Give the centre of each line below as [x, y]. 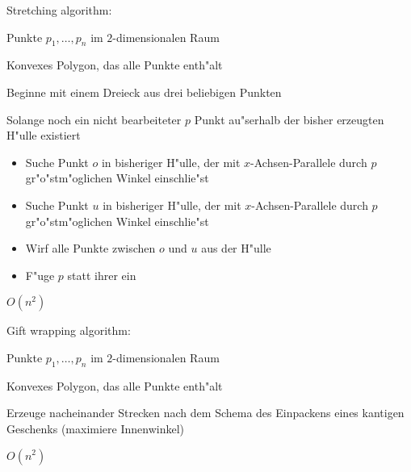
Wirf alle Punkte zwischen [90, 248]
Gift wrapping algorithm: [69, 330]
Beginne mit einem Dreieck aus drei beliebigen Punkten [144, 92]
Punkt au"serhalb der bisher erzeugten [289, 119]
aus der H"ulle [236, 248]
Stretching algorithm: [59, 10]
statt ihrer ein [102, 275]
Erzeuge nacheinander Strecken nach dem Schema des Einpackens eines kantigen [205, 413]
